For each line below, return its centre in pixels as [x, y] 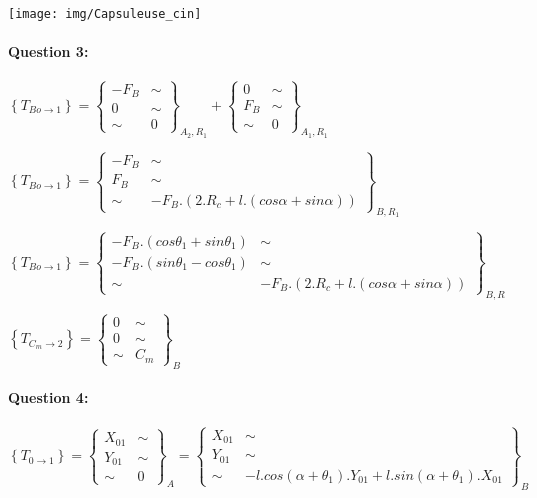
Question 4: [48, 397]
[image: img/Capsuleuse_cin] [105, 14]
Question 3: [48, 51]
